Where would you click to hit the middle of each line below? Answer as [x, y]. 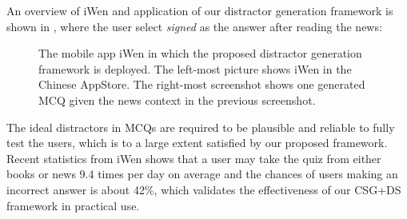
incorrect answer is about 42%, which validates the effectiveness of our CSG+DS [204, 189]
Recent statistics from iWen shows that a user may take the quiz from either [194, 158]
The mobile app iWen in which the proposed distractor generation [200, 53]
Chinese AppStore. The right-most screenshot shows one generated [202, 84]
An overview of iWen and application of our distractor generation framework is [200, 10]
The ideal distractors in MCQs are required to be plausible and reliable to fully [201, 127]
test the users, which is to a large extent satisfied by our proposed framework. [197, 143]
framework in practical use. [73, 205]
